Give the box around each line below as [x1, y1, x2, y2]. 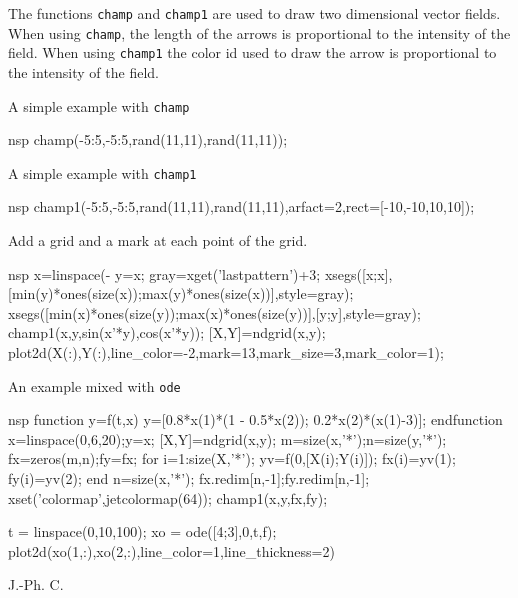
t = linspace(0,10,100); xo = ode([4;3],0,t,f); [8, 521, 277, 542]
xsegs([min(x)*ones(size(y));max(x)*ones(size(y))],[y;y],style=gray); [8, 302, 421, 323]
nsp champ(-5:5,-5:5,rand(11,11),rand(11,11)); [8, 129, 288, 150]
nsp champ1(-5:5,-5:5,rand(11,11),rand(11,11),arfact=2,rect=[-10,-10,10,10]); [8, 196, 475, 217]
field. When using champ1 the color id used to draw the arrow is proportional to [8, 42, 497, 63]
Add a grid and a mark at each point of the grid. [8, 230, 308, 251]
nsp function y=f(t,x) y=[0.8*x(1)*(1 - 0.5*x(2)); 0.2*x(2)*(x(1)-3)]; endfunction [8, 409, 503, 430]
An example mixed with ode [8, 375, 181, 396]
